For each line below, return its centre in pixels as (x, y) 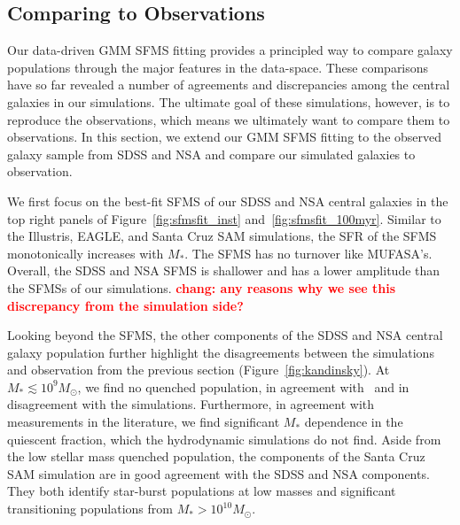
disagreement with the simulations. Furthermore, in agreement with (191, 404)
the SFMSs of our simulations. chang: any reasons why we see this (202, 287)
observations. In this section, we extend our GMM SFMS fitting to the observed (225, 137)
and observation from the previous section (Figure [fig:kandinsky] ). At (199, 370)
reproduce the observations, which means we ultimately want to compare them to (229, 119)
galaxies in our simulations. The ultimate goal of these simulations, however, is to (229, 101)
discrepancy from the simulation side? (125, 305)
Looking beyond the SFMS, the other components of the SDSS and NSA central (225, 335)
